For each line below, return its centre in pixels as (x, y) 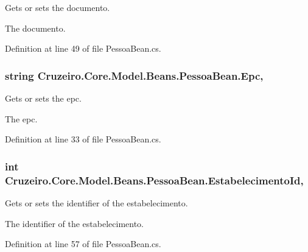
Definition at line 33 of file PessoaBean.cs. (83, 139)
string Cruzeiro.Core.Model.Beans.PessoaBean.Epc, (134, 75)
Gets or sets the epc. (43, 98)
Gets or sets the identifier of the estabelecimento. (96, 202)
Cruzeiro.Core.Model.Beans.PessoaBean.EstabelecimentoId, (154, 180)
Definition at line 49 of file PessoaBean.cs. (83, 48)
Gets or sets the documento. (58, 7)
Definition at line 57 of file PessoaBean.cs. (83, 244)
